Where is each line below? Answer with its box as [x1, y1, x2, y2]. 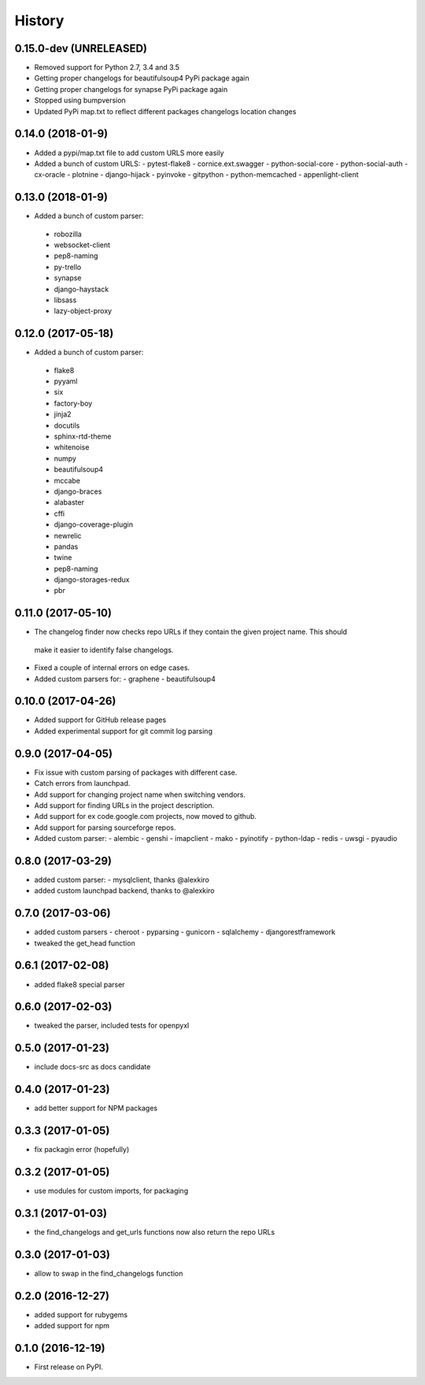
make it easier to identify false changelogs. [34, 645, 174, 654]
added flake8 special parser [34, 979, 125, 989]
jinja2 [54, 409, 72, 419]
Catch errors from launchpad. [34, 779, 131, 788]
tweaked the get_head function [34, 938, 135, 948]
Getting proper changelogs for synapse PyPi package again [34, 84, 228, 94]
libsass [54, 295, 77, 305]
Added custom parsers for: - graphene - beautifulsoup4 [34, 674, 216, 683]
